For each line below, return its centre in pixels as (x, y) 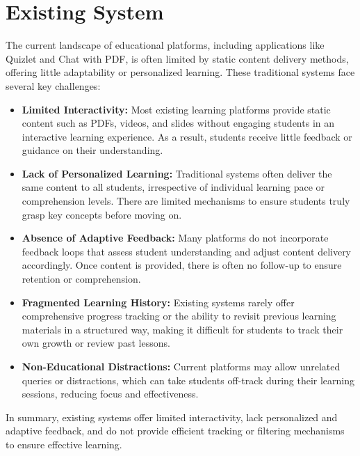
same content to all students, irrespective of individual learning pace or (173, 187)
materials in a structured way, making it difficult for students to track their (182, 329)
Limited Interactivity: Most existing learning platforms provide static (176, 109)
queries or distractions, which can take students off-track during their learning (188, 380)
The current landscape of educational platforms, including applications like (165, 45)
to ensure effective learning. (64, 444)
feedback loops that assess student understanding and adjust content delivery (187, 251)
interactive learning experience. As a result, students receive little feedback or (187, 136)
